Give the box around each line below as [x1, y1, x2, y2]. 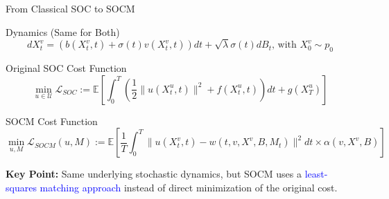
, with [272, 40, 297, 50]
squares [6, 180, 37, 194]
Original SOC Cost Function [6, 61, 127, 75]
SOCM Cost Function [6, 113, 98, 128]
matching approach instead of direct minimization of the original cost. [40, 180, 338, 194]
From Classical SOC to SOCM [6, 1, 135, 15]
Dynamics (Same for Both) [6, 24, 120, 39]
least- [304, 167, 328, 181]
